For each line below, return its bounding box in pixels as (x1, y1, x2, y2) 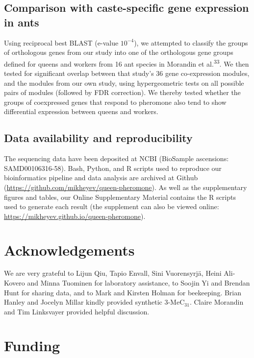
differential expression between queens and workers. (4, 106, 158, 117)
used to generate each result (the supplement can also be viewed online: (4, 201, 219, 212)
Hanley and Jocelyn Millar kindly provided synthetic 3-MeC (4, 297, 185, 307)
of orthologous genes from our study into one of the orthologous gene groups (4, 47, 233, 57)
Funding (4, 335, 60, 355)
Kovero (4, 278, 25, 288)
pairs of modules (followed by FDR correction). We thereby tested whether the (4, 87, 241, 97)
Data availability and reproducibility (4, 130, 193, 145)
